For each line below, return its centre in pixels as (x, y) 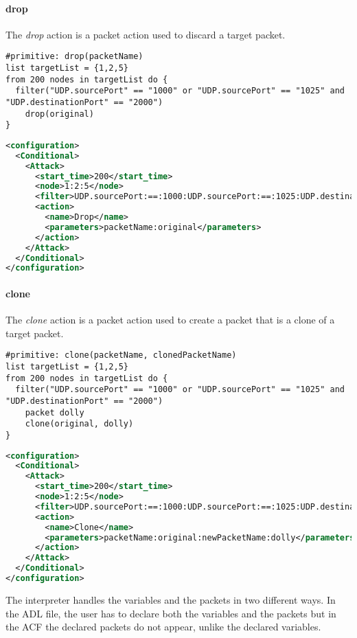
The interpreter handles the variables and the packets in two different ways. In (171, 599)
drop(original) (59, 114)
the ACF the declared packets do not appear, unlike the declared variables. (163, 627)
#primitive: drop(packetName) (74, 57)
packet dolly (55, 412)
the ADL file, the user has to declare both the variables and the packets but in (171, 613)
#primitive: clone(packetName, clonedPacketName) (121, 355)
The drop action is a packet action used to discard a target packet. (146, 34)
